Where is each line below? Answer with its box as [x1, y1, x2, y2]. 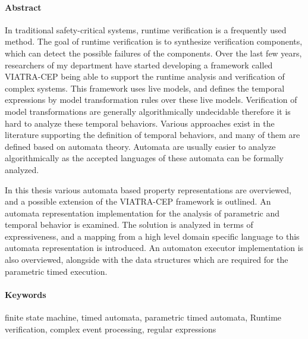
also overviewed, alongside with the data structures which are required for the [5, 253, 288, 266]
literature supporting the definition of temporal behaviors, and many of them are [5, 128, 300, 141]
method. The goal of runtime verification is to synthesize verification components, [5, 35, 303, 48]
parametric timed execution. [5, 265, 108, 277]
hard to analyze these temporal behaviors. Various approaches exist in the [5, 117, 275, 129]
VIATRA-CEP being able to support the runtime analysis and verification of [5, 70, 285, 83]
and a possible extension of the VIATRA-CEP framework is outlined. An [5, 195, 271, 208]
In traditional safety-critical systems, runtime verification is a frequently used [5, 23, 287, 36]
